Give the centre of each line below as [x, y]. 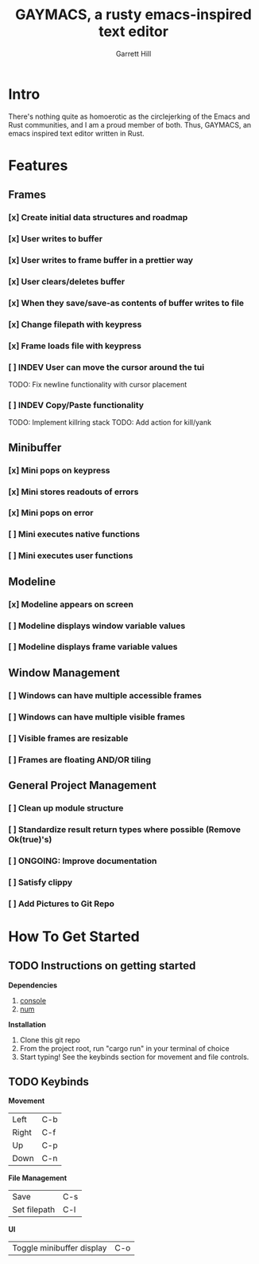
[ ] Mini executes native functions [74, 534]
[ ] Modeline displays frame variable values [93, 647]
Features [38, 165]
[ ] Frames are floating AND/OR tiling [80, 760]
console [33, 1000]
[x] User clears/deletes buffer [67, 281]
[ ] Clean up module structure [66, 808]
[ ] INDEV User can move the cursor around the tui [106, 367]
